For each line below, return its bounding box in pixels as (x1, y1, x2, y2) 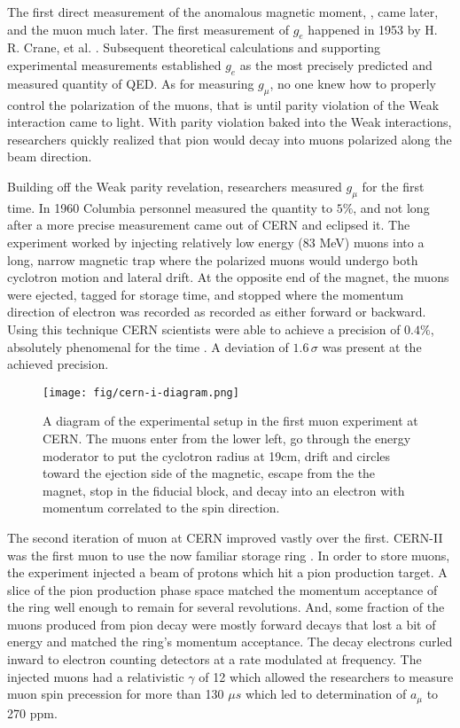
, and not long (353, 198, 430, 216)
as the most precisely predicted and (239, 55, 433, 74)
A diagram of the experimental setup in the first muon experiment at (43, 411, 418, 430)
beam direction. (7, 147, 92, 166)
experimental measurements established (7, 55, 222, 74)
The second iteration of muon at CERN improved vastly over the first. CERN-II (7, 528, 443, 546)
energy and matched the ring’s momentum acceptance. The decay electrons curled (7, 632, 453, 651)
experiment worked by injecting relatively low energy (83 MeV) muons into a (7, 232, 425, 251)
